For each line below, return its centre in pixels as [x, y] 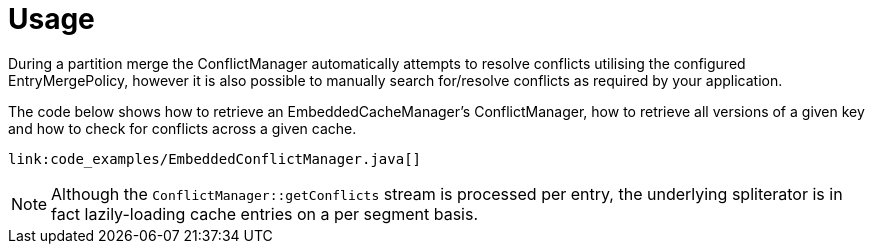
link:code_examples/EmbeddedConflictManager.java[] [215, 158]
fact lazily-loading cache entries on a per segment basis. [265, 213]
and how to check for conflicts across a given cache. [182, 128]
